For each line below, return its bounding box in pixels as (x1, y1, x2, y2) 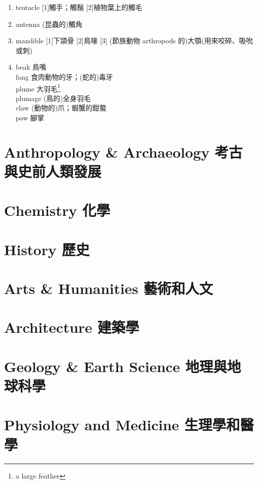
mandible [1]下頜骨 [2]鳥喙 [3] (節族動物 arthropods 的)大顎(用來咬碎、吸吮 (15, 35, 253, 46)
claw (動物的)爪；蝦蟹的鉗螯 (15, 102, 107, 113)
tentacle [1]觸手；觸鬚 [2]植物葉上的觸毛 (15, 2, 142, 12)
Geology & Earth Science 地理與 (4, 356, 227, 376)
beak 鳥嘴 (15, 62, 47, 72)
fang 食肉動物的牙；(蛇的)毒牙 (15, 71, 113, 82)
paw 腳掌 (15, 112, 44, 122)
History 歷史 (4, 239, 90, 259)
